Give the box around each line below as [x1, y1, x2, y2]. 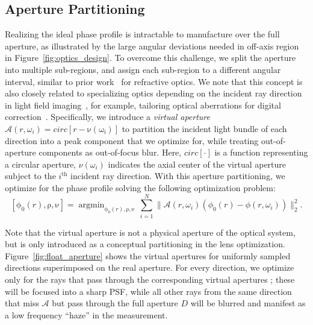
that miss [5, 297, 39, 309]
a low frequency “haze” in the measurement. [5, 308, 168, 321]
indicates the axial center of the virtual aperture [108, 157, 287, 170]
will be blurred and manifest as [190, 297, 306, 309]
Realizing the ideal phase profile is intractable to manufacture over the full [5, 28, 280, 40]
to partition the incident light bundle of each [122, 122, 287, 134]
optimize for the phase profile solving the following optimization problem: [5, 181, 276, 194]
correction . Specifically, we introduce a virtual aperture [5, 110, 210, 123]
